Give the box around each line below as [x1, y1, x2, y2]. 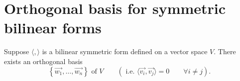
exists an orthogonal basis [4, 56, 83, 66]
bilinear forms [4, 17, 102, 38]
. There [214, 46, 236, 57]
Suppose [4, 46, 29, 57]
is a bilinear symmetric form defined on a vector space [42, 46, 208, 57]
